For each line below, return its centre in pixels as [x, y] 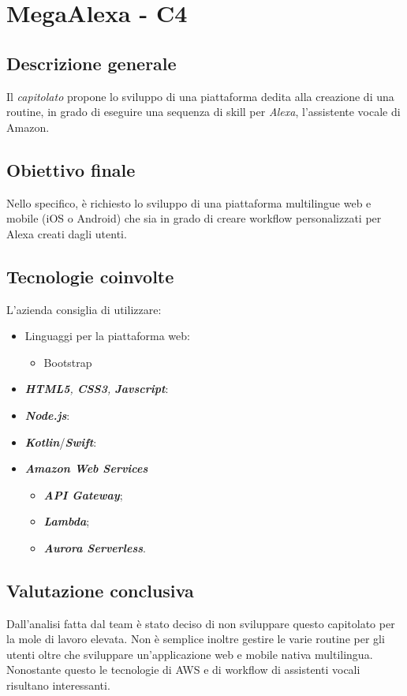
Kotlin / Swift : [61, 442]
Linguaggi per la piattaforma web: [107, 336]
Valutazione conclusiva [100, 590]
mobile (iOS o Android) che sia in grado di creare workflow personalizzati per [194, 218]
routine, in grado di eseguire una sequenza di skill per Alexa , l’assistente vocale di [203, 112]
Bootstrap [68, 362]
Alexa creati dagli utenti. [67, 233]
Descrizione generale [91, 63]
